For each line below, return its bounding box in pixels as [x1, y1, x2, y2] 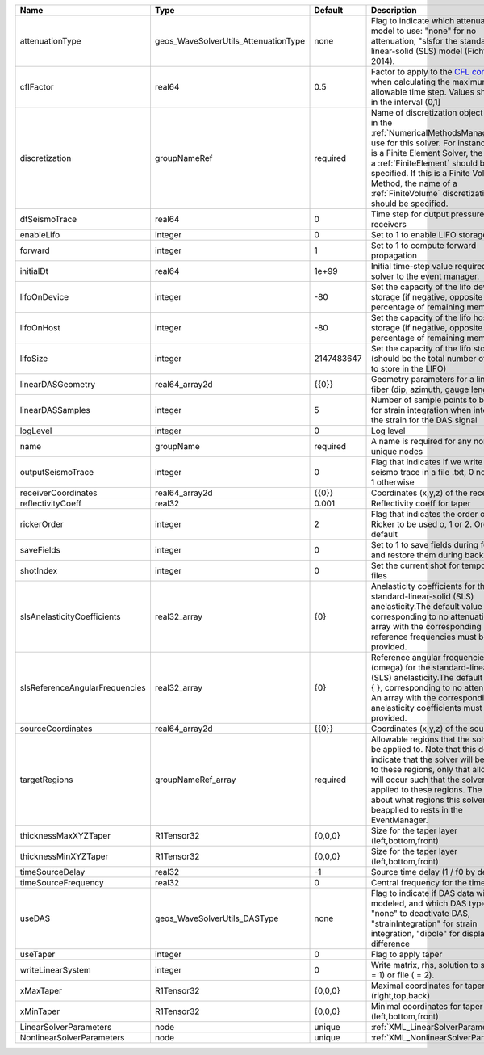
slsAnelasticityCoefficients [19, 611, 121, 622]
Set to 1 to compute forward [370, 240, 477, 250]
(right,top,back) [370, 990, 431, 1001]
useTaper [19, 949, 56, 960]
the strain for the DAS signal [370, 414, 478, 426]
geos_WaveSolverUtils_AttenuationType [154, 36, 306, 46]
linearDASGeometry [19, 379, 96, 389]
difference [370, 938, 411, 949]
